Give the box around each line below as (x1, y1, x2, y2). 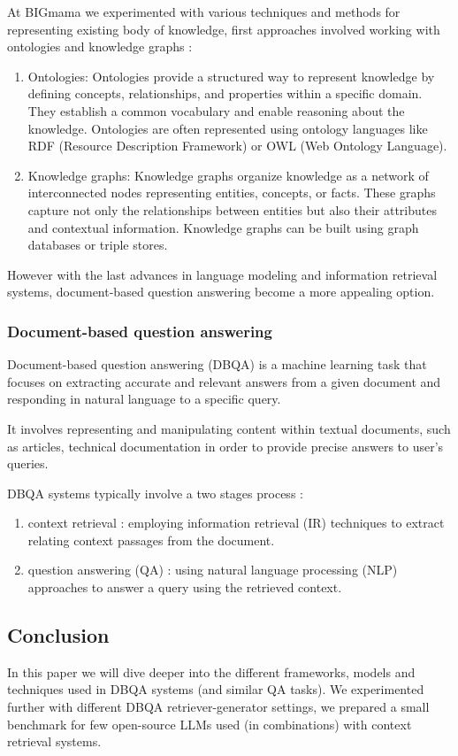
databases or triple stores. (27, 235, 168, 254)
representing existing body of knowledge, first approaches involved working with (7, 19, 440, 38)
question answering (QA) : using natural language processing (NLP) (27, 560, 398, 579)
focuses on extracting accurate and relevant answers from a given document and (7, 372, 441, 390)
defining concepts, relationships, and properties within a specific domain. (27, 84, 423, 103)
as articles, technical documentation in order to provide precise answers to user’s (7, 436, 444, 455)
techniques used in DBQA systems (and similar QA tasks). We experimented (7, 680, 424, 698)
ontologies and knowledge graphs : (7, 37, 193, 56)
